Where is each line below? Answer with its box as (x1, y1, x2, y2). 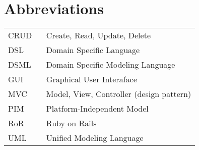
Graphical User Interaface (46, 73, 137, 85)
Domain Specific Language (46, 44, 140, 56)
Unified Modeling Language (46, 132, 144, 144)
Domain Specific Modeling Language (46, 59, 175, 71)
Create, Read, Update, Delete (46, 29, 151, 41)
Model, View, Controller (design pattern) (46, 88, 191, 100)
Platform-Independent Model (46, 103, 149, 115)
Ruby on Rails (46, 117, 97, 129)
